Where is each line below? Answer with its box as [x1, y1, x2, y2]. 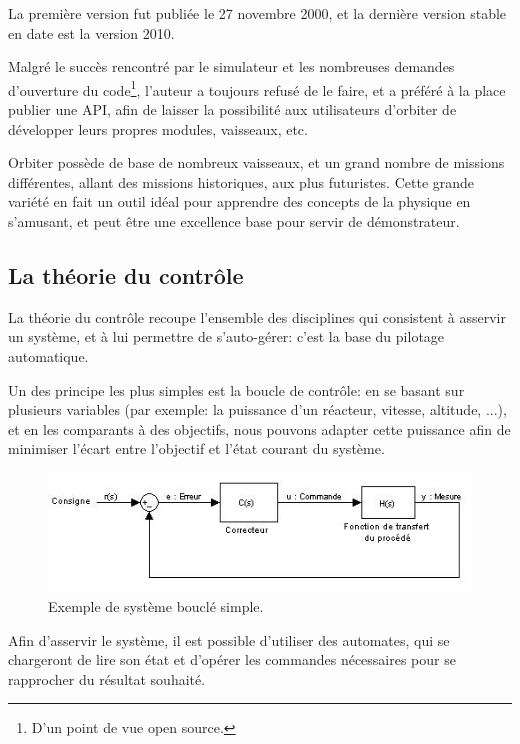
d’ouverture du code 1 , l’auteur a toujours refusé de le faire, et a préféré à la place [8, 76, 506, 100]
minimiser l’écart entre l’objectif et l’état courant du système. [8, 438, 385, 459]
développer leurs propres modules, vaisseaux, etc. [8, 118, 308, 139]
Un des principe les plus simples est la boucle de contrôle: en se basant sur [8, 379, 465, 400]
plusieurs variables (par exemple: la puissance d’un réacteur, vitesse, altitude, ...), [8, 399, 507, 420]
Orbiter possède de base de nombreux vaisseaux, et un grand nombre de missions [8, 152, 505, 173]
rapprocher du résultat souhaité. [8, 668, 206, 689]
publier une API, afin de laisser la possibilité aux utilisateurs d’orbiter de [8, 99, 457, 120]
